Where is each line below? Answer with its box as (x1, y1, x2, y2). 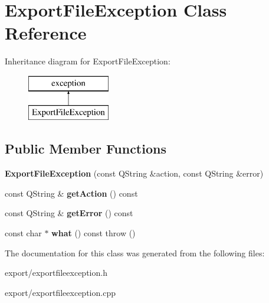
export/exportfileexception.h (5, 266, 107, 279)
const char (5, 227, 42, 239)
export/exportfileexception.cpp (5, 286, 116, 298)
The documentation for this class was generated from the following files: (5, 246, 265, 259)
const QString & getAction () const (5, 187, 138, 199)
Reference (5, 21, 87, 45)
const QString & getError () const (5, 207, 133, 219)
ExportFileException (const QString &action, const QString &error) (5, 167, 264, 180)
